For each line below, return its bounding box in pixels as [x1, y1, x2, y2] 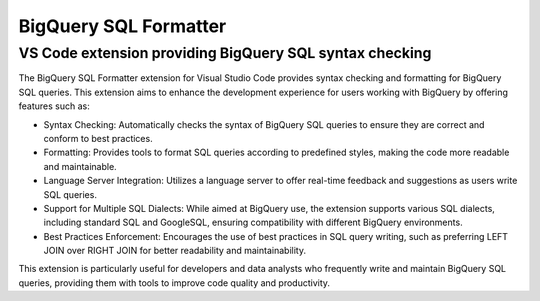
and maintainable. [43, 160, 117, 172]
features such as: [18, 100, 90, 112]
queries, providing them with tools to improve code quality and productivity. [18, 276, 330, 289]
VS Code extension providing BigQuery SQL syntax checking [18, 44, 432, 62]
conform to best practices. [43, 132, 154, 144]
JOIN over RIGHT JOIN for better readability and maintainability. [43, 245, 307, 257]
